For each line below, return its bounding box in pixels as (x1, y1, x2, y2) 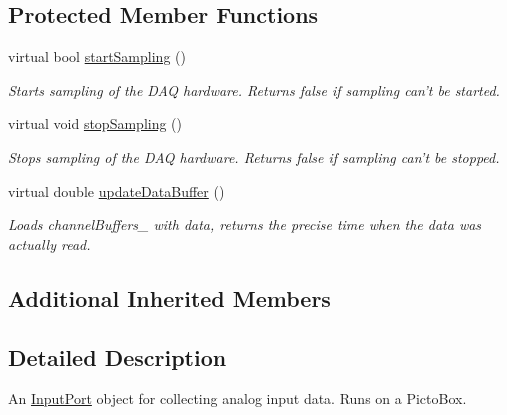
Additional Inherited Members (8, 282, 331, 313)
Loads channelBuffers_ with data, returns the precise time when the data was (8, 214, 482, 235)
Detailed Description (8, 341, 227, 372)
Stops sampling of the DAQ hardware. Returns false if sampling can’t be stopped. (8, 146, 500, 167)
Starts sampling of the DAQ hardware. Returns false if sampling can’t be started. (8, 79, 500, 100)
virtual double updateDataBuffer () (8, 180, 225, 201)
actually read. (8, 233, 91, 254)
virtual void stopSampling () (8, 113, 183, 134)
